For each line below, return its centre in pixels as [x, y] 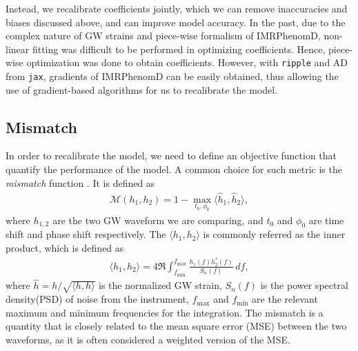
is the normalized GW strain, [160, 285]
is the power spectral [304, 285]
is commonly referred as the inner [274, 234]
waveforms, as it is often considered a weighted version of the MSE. [148, 339]
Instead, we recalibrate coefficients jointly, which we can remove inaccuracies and [177, 8]
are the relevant [285, 299]
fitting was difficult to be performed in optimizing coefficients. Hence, [179, 49]
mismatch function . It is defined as [80, 182]
